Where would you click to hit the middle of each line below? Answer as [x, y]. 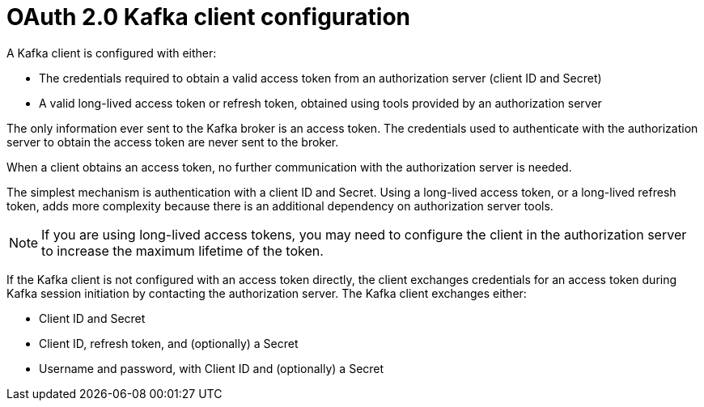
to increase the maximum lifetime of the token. [182, 250]
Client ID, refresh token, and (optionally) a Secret [169, 343]
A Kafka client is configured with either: [112, 53]
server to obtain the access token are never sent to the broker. [173, 142]
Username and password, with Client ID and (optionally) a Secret [212, 368]
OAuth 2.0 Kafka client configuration [208, 17]
